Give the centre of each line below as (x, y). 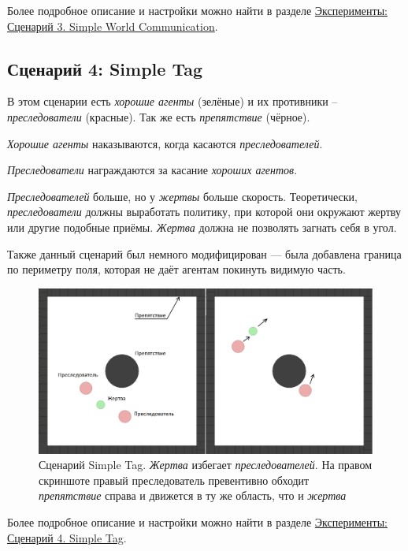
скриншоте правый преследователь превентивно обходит (174, 480)
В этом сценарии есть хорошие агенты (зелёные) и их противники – (172, 101)
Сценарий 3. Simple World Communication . (113, 26)
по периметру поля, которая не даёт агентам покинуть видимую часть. (176, 269)
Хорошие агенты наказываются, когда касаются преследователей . (165, 143)
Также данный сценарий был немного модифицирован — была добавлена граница (204, 253)
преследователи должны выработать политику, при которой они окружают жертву (204, 212)
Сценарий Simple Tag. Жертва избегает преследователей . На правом (206, 465)
